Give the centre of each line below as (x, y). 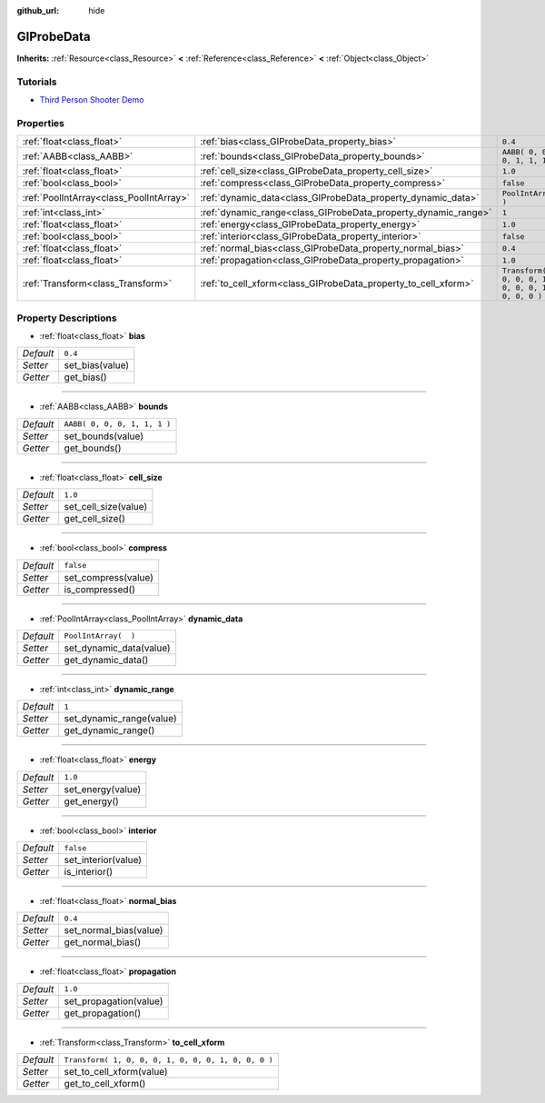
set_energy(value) (103, 789)
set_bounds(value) (104, 436)
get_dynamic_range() (109, 730)
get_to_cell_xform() (105, 1084)
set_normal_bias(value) (114, 930)
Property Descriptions (67, 318)
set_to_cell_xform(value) (116, 1072)
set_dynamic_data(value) (118, 648)
